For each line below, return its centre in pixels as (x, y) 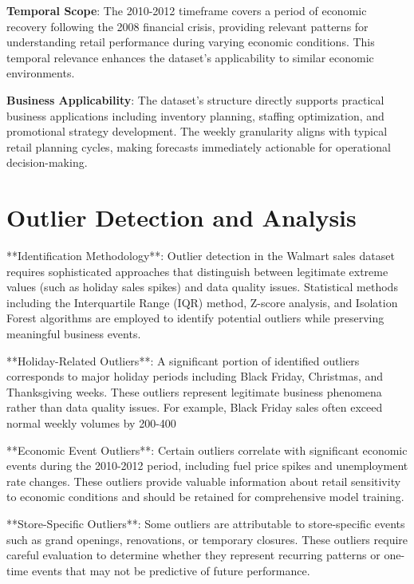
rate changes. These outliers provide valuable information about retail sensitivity (204, 481)
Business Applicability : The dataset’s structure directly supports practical (195, 99)
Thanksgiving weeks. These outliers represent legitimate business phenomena (194, 391)
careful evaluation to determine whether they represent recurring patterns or (193, 555)
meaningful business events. (74, 334)
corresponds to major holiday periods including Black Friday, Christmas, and (195, 376)
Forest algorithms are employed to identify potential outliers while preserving (195, 318)
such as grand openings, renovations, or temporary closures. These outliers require (207, 539)
